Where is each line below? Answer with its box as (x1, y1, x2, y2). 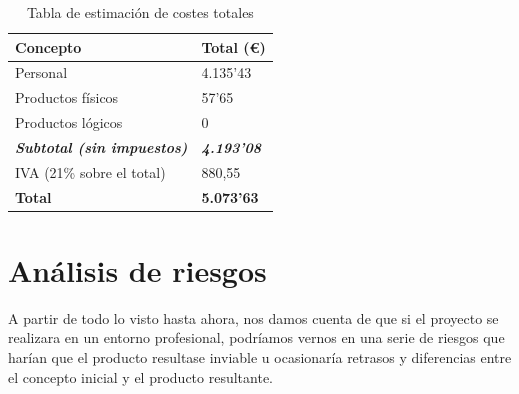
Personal (15, 62, 68, 83)
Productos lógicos (15, 112, 123, 133)
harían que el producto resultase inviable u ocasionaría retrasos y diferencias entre (8, 347, 512, 368)
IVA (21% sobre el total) (15, 161, 166, 182)
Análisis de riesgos (8, 249, 267, 290)
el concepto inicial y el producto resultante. (8, 366, 273, 387)
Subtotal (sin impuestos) (15, 136, 188, 157)
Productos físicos (15, 87, 119, 108)
